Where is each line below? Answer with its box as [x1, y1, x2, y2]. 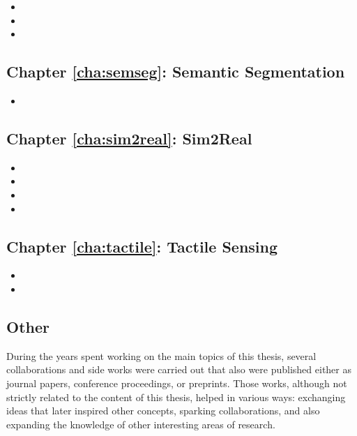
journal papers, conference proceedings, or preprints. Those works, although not [6, 375, 347, 390]
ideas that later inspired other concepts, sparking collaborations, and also [6, 403, 320, 418]
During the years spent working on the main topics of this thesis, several [6, 348, 317, 363]
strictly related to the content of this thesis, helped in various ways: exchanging [6, 389, 346, 404]
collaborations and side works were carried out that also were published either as [6, 362, 351, 377]
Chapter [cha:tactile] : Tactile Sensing [6, 235, 278, 257]
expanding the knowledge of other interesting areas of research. [6, 416, 275, 431]
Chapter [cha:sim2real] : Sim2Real [6, 127, 252, 149]
